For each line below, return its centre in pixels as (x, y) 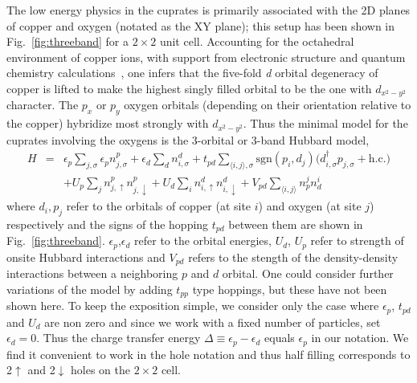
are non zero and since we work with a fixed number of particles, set (213, 322)
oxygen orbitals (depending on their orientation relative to (268, 105)
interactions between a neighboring (92, 273)
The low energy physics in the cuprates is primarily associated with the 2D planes (208, 10)
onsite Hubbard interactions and (86, 257)
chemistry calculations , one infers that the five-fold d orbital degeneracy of (192, 73)
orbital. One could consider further (308, 273)
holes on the (100, 370)
